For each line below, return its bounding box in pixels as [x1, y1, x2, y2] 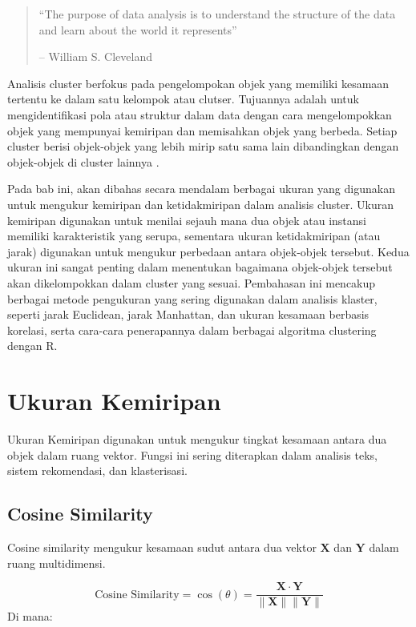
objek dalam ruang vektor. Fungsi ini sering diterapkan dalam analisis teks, [7, 446, 378, 463]
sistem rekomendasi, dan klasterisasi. [7, 462, 188, 479]
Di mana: [7, 608, 53, 625]
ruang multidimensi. [7, 554, 106, 571]
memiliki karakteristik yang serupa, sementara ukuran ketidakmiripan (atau [7, 227, 381, 244]
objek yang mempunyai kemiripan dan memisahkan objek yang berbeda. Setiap [7, 122, 398, 139]
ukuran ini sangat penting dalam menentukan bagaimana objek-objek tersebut [7, 259, 393, 275]
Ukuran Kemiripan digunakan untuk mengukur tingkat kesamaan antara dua [7, 431, 387, 447]
